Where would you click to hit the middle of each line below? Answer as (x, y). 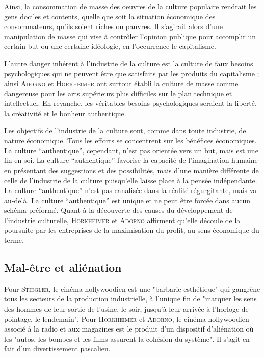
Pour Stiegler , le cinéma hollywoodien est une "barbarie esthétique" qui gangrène (132, 289)
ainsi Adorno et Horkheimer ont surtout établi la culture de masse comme (121, 83)
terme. (14, 240)
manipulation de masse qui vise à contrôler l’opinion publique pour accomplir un (130, 36)
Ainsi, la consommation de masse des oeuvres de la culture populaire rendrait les (130, 6)
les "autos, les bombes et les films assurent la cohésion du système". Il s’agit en (127, 338)
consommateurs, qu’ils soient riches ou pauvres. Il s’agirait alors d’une (113, 26)
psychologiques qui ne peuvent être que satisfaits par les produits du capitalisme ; (132, 73)
